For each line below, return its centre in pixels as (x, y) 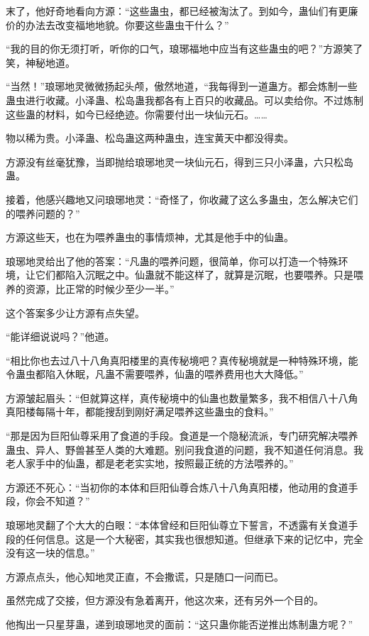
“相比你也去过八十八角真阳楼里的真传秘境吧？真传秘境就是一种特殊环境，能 (182, 360)
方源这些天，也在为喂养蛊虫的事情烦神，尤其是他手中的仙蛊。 (150, 237)
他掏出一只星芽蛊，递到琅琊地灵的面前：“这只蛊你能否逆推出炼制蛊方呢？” (180, 624)
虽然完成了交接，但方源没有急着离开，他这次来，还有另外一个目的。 (165, 600)
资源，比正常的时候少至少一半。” (100, 288)
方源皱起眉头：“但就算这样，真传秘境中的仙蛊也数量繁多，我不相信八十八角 (182, 397)
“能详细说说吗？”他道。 (60, 336)
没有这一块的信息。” (50, 553)
